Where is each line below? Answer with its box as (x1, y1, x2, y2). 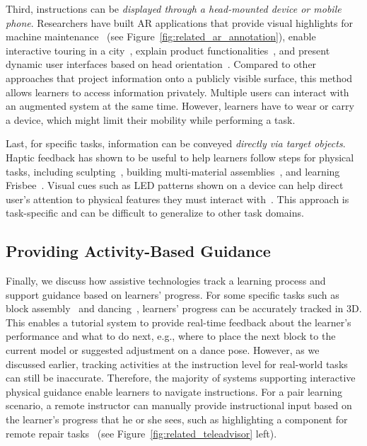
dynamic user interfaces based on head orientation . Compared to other (6, 57, 317, 72)
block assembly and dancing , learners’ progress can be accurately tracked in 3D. (6, 301, 362, 316)
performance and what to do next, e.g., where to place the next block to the (6, 328, 336, 343)
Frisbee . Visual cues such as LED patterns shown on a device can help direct (6, 178, 344, 193)
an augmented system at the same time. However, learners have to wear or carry (6, 98, 354, 113)
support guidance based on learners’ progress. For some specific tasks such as (6, 287, 339, 302)
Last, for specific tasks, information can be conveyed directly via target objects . (6, 136, 346, 151)
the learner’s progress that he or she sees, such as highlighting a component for (6, 412, 348, 427)
